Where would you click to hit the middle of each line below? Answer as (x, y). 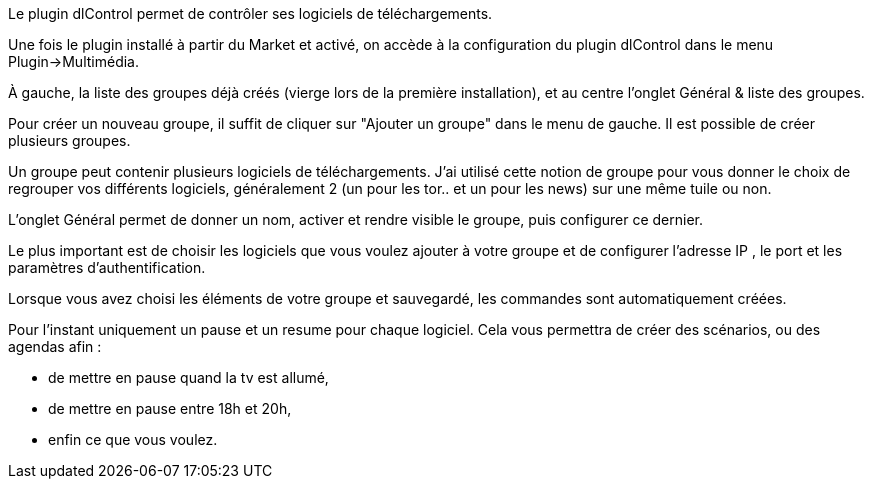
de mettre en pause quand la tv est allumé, (188, 377)
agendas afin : (55, 346)
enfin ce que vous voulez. (133, 439)
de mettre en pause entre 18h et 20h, (170, 408)
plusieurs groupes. (69, 140)
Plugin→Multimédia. (73, 61)
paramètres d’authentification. (107, 267)
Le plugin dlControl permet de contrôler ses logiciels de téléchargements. (250, 13)
